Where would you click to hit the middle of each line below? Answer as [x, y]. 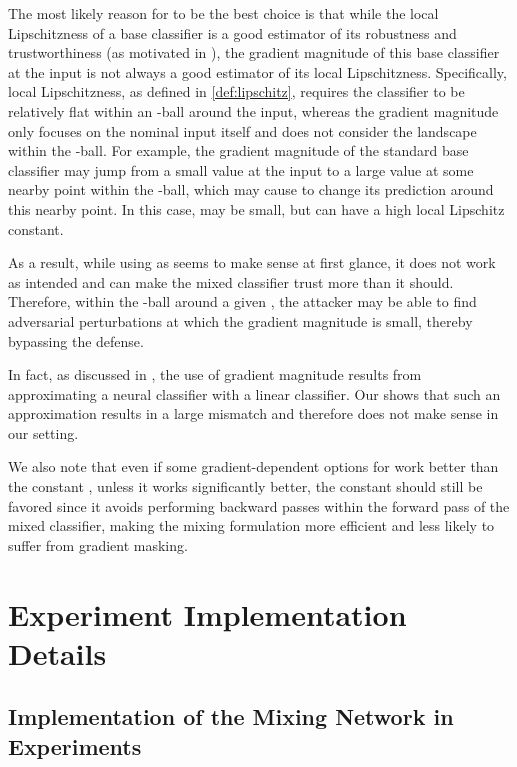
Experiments [75, 745]
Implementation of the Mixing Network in [231, 716]
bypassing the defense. [76, 340]
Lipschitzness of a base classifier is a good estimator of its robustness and [232, 32]
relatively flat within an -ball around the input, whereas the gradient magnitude [253, 110]
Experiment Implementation [207, 613]
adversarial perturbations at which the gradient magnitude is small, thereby [240, 320]
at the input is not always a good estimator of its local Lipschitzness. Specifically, [257, 71]
